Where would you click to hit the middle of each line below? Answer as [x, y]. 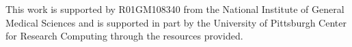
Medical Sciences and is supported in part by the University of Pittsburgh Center [176, 22]
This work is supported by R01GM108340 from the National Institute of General [175, 9]
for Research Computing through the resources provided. [124, 36]
